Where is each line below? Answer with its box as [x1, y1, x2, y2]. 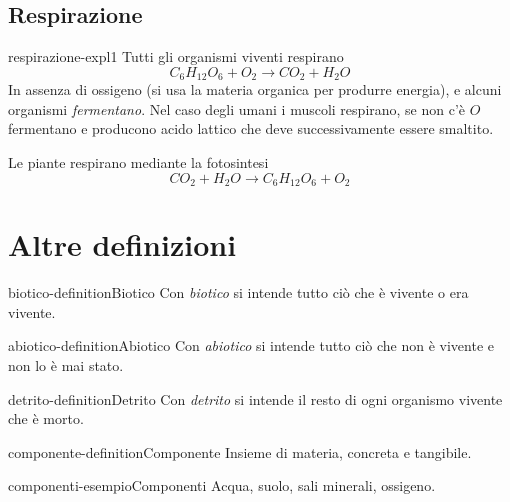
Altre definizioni [8, 224, 237, 265]
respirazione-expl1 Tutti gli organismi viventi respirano [8, 46, 344, 67]
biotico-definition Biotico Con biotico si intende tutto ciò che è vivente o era [8, 282, 469, 303]
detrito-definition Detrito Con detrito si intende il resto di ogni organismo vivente [8, 388, 503, 409]
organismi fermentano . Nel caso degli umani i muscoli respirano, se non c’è [8, 98, 466, 119]
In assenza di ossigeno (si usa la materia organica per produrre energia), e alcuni [8, 79, 502, 100]
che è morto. [8, 408, 84, 429]
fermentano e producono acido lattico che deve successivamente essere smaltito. [8, 118, 494, 139]
